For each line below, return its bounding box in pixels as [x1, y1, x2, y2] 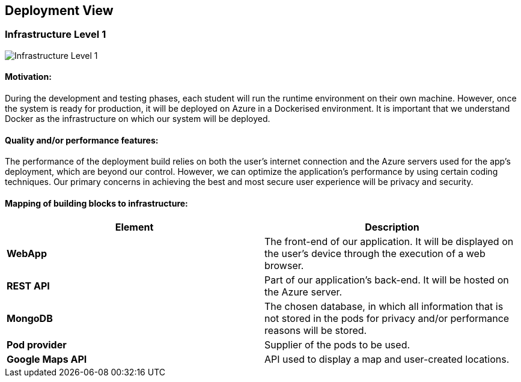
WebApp [7, 247, 47, 260]
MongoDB [7, 312, 53, 325]
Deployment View [5, 3, 114, 18]
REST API [7, 280, 50, 293]
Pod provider [7, 339, 67, 351]
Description [365, 221, 419, 234]
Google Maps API [7, 353, 87, 366]
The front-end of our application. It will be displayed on [264, 235, 514, 248]
